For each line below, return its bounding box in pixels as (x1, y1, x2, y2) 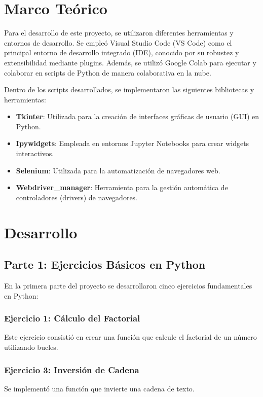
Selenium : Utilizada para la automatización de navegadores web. (16, 165, 220, 175)
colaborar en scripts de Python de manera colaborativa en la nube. (4, 67, 211, 78)
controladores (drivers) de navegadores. (16, 192, 137, 202)
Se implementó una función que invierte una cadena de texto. (4, 383, 195, 393)
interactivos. (16, 148, 54, 159)
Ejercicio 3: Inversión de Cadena (4, 363, 139, 376)
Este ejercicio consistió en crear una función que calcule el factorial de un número (4, 332, 257, 342)
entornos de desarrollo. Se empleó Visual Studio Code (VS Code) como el (4, 37, 232, 48)
